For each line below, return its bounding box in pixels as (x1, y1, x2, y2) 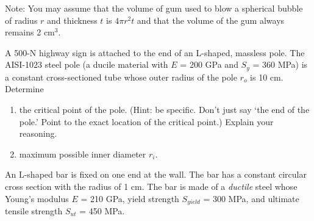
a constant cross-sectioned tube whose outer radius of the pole (5, 70, 237, 83)
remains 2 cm (5, 26, 55, 38)
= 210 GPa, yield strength (80, 192, 179, 205)
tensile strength (5, 205, 63, 217)
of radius (5, 13, 38, 26)
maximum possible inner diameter (19, 147, 146, 160)
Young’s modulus (5, 192, 69, 205)
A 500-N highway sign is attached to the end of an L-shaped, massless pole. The (5, 46, 305, 59)
